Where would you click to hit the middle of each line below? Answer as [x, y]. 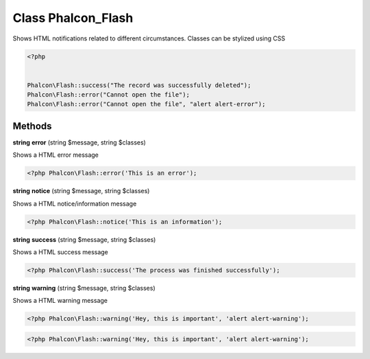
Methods [32, 126]
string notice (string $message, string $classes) [81, 191]
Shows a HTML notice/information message [75, 203]
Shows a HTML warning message [60, 301]
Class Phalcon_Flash [73, 18]
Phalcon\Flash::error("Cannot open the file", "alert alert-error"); [146, 104]
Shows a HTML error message [56, 155]
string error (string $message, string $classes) [79, 142]
